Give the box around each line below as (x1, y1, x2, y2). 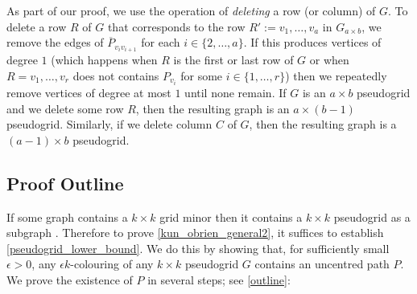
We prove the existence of (6, 271, 133, 288)
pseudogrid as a (333, 208, 411, 225)
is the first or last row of (173, 51, 294, 68)
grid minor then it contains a (159, 208, 303, 225)
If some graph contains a (6, 208, 128, 225)
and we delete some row (6, 100, 124, 116)
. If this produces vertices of (243, 34, 382, 51)
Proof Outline (6, 170, 124, 195)
